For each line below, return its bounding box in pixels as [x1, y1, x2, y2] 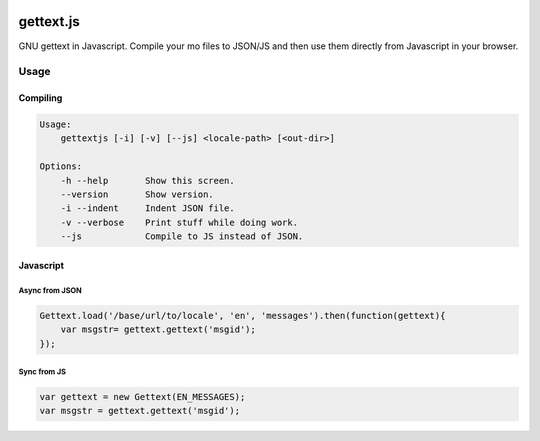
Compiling [18, 92, 63, 104]
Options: [39, 161, 83, 172]
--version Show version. [60, 189, 214, 200]
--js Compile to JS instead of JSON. [60, 231, 304, 242]
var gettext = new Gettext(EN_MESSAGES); [39, 391, 246, 403]
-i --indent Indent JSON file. [60, 203, 235, 214]
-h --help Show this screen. [60, 175, 235, 186]
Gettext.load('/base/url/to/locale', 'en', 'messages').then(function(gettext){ [39, 310, 446, 321]
